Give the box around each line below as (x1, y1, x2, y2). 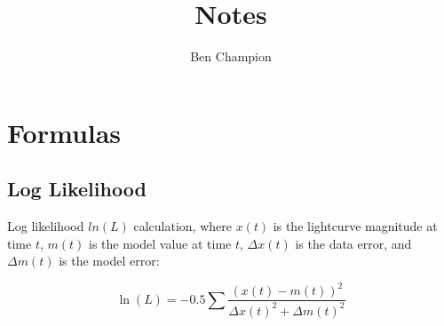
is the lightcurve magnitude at (273, 217, 438, 235)
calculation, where (133, 217, 232, 235)
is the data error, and (295, 234, 412, 252)
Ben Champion (190, 47, 272, 66)
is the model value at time (89, 234, 232, 252)
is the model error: (59, 251, 160, 270)
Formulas (7, 114, 122, 150)
